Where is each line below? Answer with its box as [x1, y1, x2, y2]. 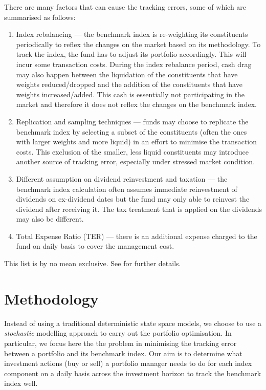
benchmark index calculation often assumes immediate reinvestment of [16, 183, 237, 194]
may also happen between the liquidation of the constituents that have [16, 69, 238, 79]
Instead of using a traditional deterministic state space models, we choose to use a [4, 317, 262, 328]
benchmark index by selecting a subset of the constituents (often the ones [16, 126, 247, 137]
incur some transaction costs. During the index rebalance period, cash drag [16, 58, 252, 69]
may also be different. [16, 213, 84, 224]
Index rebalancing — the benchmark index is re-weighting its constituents [16, 29, 248, 39]
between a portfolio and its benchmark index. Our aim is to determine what [4, 348, 242, 358]
